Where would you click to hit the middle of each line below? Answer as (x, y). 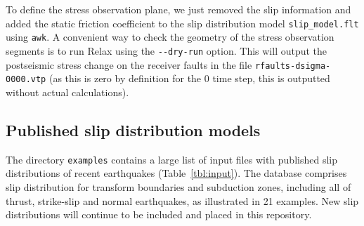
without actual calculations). (67, 92)
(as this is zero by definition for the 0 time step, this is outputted (189, 78)
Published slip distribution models (133, 129)
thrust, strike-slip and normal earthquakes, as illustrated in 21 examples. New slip (182, 200)
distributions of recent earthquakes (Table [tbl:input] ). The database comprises (176, 173)
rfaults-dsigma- (293, 66)
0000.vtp (26, 80)
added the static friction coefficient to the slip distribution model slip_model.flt (182, 23)
